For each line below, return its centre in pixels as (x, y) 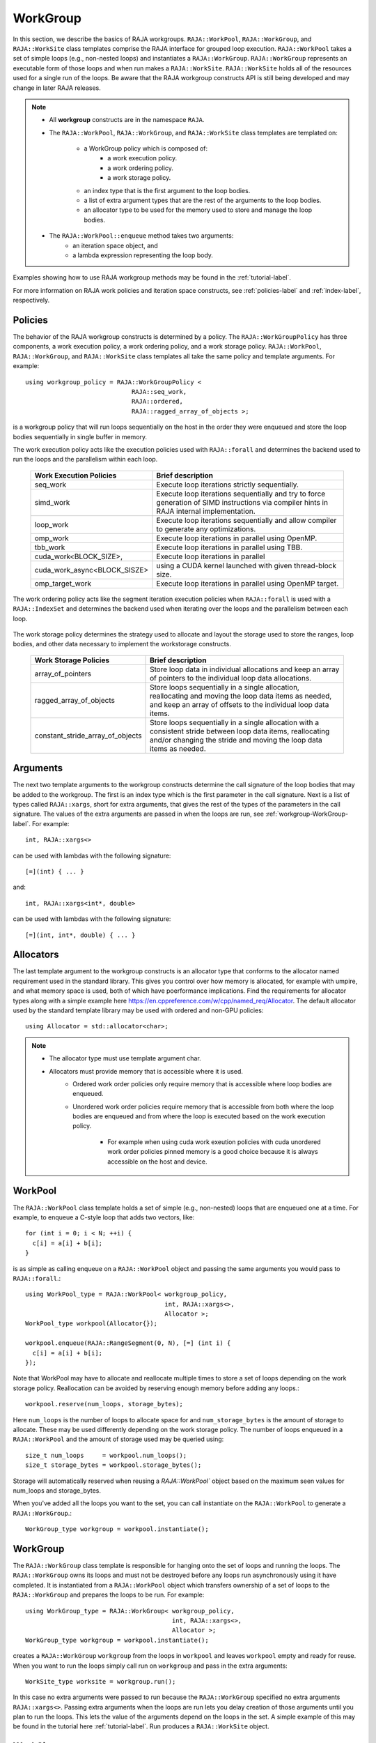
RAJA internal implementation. (206, 511)
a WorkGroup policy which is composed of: (146, 149)
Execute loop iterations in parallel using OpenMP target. (248, 584)
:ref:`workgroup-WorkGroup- (307, 814)
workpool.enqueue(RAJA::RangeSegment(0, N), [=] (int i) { (128, 1343)
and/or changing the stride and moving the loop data (236, 740)
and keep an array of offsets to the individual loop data (240, 704)
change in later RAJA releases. (57, 88)
